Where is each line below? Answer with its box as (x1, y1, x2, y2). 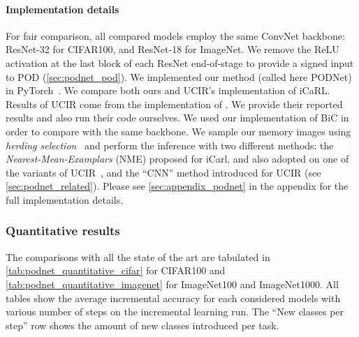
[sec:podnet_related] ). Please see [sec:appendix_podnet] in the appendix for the (6, 179, 349, 193)
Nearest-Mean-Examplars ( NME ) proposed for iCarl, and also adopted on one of (6, 151, 349, 166)
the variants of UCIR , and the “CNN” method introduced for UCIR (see (6, 165, 321, 179)
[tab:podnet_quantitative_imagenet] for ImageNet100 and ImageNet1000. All (6, 276, 339, 291)
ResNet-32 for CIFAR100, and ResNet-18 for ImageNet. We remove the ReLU (6, 42, 339, 57)
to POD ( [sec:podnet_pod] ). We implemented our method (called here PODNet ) (6, 69, 352, 84)
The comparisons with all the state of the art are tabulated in (6, 249, 270, 264)
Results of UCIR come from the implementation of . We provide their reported (6, 96, 343, 111)
